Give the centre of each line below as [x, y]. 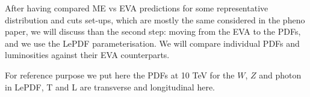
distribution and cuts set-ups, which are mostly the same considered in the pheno [155, 19]
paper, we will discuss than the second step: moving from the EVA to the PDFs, [153, 31]
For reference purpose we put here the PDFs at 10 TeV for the [120, 75]
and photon [280, 75]
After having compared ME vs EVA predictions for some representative [137, 8]
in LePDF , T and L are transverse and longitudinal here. [110, 87]
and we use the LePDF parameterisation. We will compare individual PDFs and [152, 43]
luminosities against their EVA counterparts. [87, 55]
